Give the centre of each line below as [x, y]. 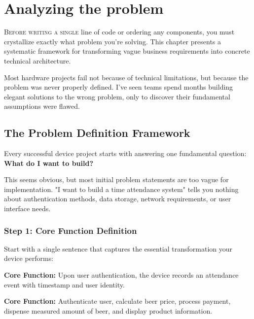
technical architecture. [37, 60]
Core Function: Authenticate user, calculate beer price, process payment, [117, 301]
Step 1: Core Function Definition [71, 230]
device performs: [29, 258]
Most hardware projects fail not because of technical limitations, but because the [126, 77]
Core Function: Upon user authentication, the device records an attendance [121, 275]
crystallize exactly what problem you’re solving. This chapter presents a [113, 41]
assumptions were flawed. [42, 106]
